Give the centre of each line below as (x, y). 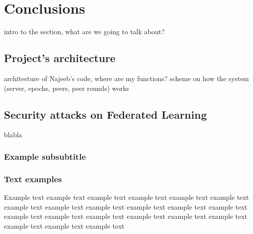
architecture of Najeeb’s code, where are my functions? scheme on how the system (126, 78)
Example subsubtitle (45, 156)
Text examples (33, 179)
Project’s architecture (60, 58)
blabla (13, 135)
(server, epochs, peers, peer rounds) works (67, 88)
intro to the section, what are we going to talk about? (84, 32)
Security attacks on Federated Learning (106, 114)
